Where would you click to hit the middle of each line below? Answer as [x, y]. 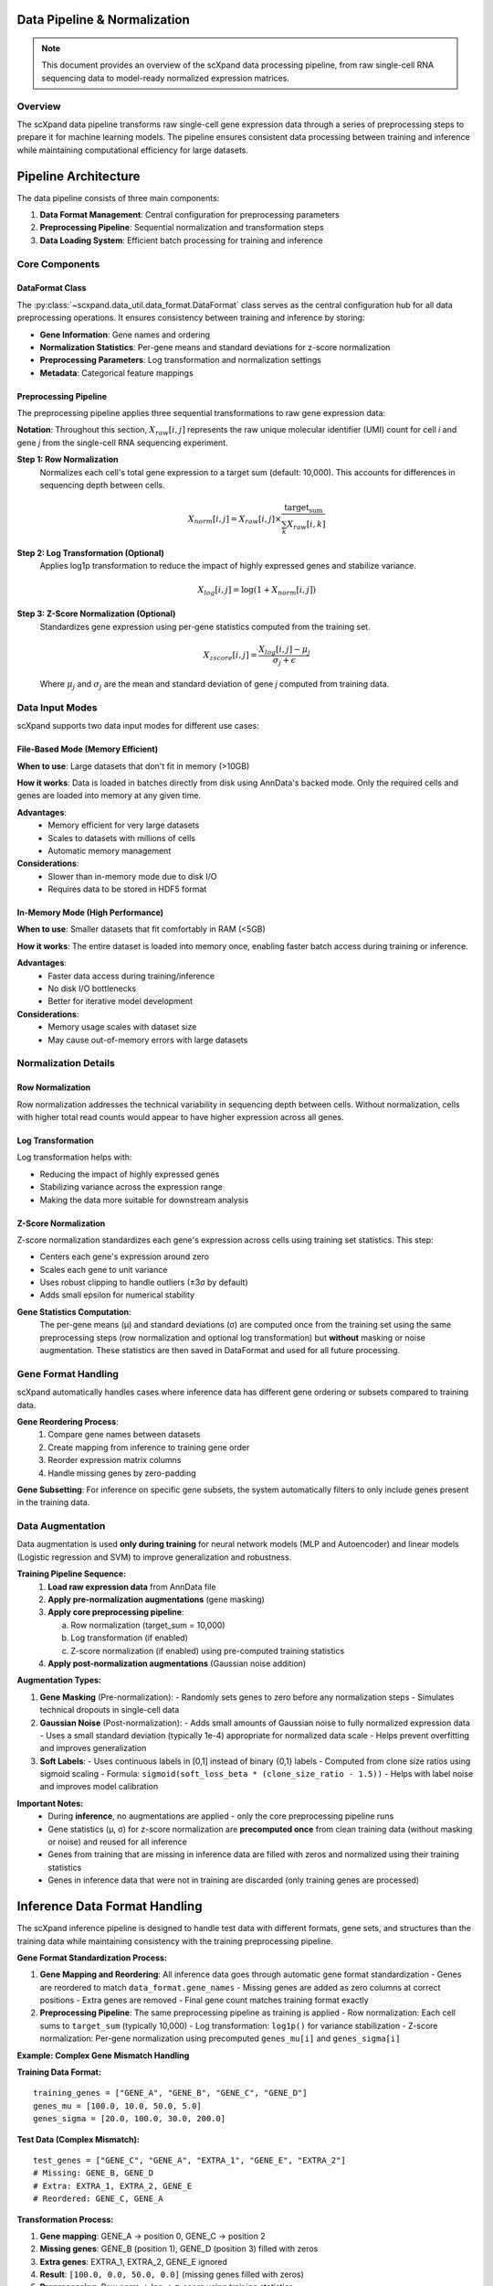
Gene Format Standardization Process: [92, 1958]
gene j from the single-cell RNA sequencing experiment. [122, 443]
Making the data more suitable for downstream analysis [144, 1200]
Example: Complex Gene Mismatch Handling [103, 2055]
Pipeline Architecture [79, 176]
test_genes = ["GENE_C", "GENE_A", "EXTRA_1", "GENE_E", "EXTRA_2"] [189, 2160]
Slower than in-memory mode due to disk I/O [133, 876]
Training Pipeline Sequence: [72, 1574]
